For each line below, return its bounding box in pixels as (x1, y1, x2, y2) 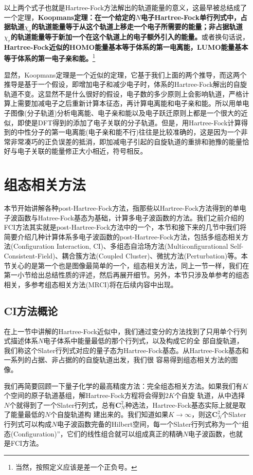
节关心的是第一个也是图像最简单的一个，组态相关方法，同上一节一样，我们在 (4, 260, 249, 270)
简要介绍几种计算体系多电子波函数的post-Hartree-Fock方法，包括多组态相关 (4, 231, 242, 241)
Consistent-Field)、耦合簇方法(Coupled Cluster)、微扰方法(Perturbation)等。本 (4, 251, 248, 261)
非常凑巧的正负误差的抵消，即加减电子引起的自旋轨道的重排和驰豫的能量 (10, 136, 242, 146)
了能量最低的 (4, 409, 45, 419)
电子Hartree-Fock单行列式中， (141, 12, 241, 22)
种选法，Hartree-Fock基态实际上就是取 (125, 399, 246, 410)
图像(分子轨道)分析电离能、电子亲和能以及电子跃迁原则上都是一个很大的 (10, 108, 241, 118)
